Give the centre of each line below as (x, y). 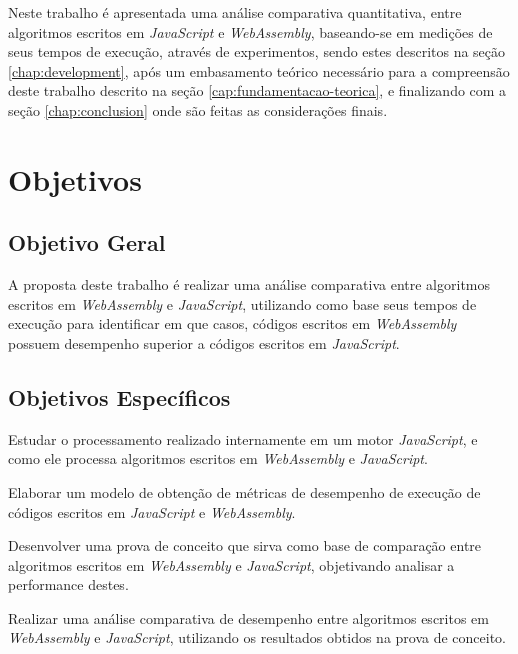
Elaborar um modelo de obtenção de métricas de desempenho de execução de (244, 491)
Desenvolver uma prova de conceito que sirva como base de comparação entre (245, 545)
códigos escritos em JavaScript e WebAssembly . (152, 511)
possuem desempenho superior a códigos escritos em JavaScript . (204, 342)
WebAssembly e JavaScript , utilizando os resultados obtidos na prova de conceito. (257, 637)
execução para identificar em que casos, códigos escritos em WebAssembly (232, 323)
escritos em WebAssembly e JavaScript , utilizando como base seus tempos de (242, 303)
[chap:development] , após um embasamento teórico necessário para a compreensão (259, 70)
